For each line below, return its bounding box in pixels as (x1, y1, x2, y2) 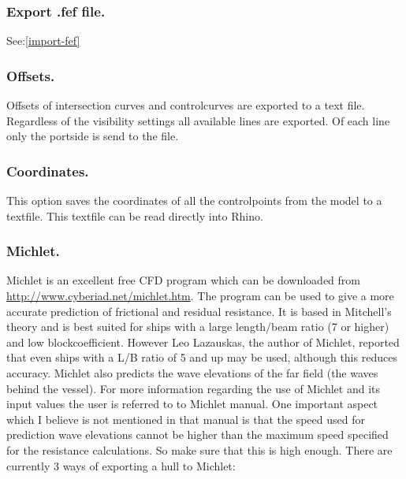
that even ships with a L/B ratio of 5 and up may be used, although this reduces (6, 349, 397, 366)
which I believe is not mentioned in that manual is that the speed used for (6, 410, 365, 427)
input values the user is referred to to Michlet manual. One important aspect (6, 395, 378, 412)
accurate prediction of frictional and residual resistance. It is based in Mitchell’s (6, 303, 392, 319)
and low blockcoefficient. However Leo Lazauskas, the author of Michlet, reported (6, 333, 400, 350)
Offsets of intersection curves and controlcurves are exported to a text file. (6, 97, 365, 113)
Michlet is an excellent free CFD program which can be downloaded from (6, 272, 360, 288)
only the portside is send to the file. (6, 128, 179, 144)
